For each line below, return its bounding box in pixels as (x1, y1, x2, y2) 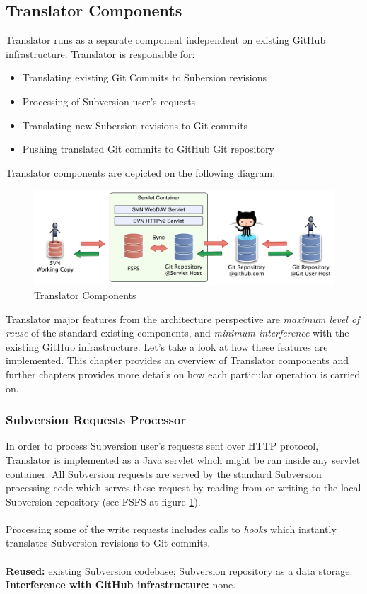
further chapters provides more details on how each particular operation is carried (6, 366, 361, 381)
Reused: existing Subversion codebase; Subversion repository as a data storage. (6, 563, 353, 578)
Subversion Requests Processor (6, 411, 187, 429)
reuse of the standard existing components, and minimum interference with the (6, 325, 349, 340)
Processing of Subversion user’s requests (22, 93, 196, 108)
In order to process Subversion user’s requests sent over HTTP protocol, (6, 438, 319, 453)
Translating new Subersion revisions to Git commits (22, 117, 248, 132)
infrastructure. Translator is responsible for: (6, 46, 195, 61)
